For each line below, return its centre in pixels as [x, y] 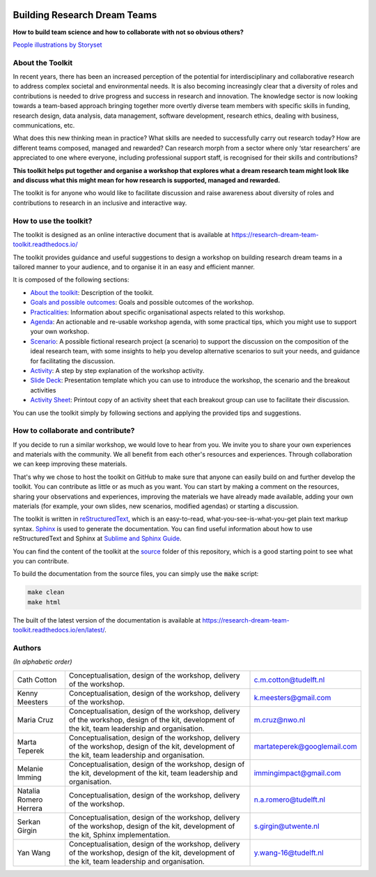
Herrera [30, 808]
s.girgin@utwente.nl [287, 826]
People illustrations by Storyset [57, 45]
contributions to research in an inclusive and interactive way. [100, 203]
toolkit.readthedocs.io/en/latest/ [59, 630]
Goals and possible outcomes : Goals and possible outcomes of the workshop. [142, 303]
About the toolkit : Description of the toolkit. [92, 292]
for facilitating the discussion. [73, 361]
